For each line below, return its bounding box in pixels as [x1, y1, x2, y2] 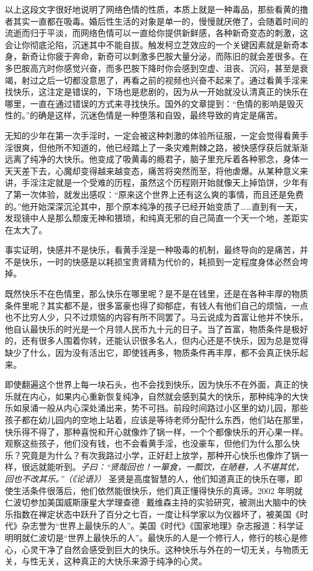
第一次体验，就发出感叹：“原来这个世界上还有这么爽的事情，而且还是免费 [13, 188, 304, 200]
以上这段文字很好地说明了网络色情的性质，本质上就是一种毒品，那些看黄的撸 [5, 3, 308, 15]
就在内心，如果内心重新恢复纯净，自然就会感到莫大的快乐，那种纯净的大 [13, 389, 300, 402]
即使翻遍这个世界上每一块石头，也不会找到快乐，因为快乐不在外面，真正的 [5, 378, 300, 391]
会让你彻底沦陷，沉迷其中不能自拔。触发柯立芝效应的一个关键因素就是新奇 [5, 38, 300, 50]
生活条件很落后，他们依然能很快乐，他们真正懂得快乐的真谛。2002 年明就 [13, 484, 303, 496]
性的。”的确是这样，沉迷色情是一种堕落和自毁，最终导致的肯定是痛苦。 [5, 109, 283, 121]
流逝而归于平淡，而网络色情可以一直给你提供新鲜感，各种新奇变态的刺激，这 [5, 26, 308, 39]
